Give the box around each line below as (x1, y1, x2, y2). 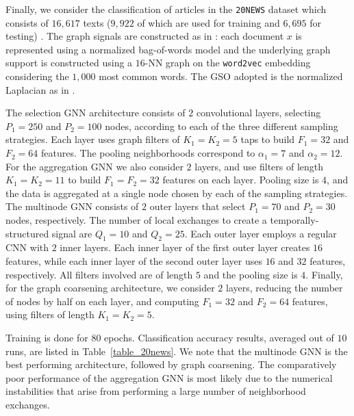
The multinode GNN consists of (5, 199, 139, 213)
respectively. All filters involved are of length (5, 267, 193, 281)
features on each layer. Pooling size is (162, 172, 319, 187)
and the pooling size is (203, 267, 298, 281)
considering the (5, 69, 69, 83)
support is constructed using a (5, 55, 133, 70)
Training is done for (5, 330, 88, 344)
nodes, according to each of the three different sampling (105, 118, 338, 133)
